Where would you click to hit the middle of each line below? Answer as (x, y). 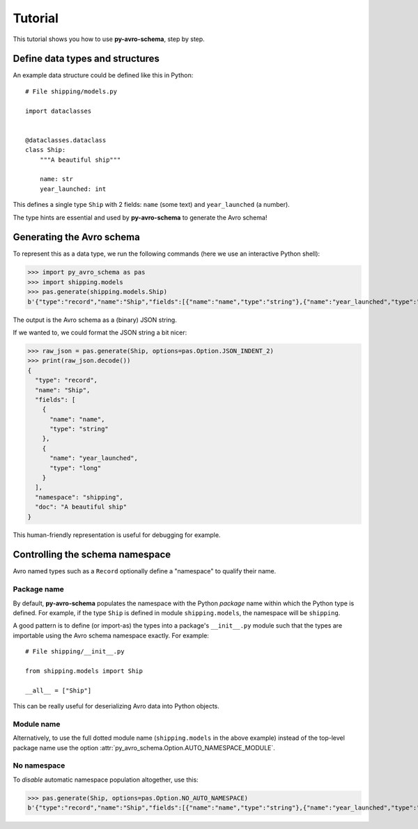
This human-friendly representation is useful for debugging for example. (117, 535)
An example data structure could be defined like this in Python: (103, 75)
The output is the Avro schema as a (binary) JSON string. (95, 320)
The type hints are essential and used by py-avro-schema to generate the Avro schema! (140, 217)
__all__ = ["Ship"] (59, 690)
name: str (56, 179)
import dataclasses (59, 111)
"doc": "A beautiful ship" (81, 507)
